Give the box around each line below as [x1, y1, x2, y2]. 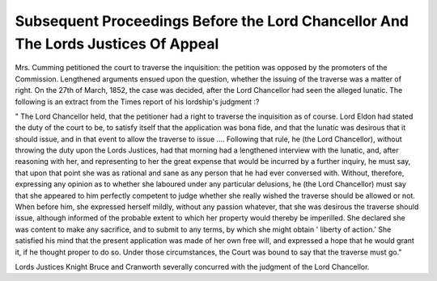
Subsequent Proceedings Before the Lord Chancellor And [15, 12, 409, 30]
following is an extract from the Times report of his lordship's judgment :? [15, 97, 260, 107]
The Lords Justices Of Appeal [15, 35, 219, 52]
